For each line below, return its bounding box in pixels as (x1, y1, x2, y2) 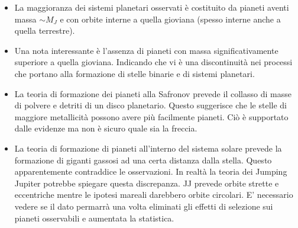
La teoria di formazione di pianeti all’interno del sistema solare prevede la (14, 142, 282, 154)
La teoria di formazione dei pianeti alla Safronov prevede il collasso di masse (14, 87, 291, 99)
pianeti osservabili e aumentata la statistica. (14, 211, 174, 224)
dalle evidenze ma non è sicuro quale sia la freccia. (14, 122, 197, 134)
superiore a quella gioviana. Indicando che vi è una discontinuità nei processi (14, 56, 293, 68)
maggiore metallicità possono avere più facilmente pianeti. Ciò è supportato (14, 110, 289, 123)
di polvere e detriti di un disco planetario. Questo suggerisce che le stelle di (14, 99, 287, 111)
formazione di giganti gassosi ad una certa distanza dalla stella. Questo (14, 153, 272, 166)
